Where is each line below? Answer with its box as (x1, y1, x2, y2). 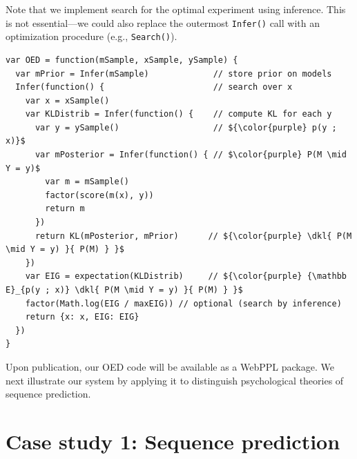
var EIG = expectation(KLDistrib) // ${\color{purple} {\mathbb (25, 271, 347, 282)
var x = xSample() (25, 95, 110, 106)
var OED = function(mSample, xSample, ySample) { (6, 55, 238, 65)
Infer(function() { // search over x (15, 82, 293, 92)
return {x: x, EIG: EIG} (25, 312, 139, 322)
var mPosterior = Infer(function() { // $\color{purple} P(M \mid (35, 150, 347, 160)
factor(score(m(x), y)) (45, 190, 154, 200)
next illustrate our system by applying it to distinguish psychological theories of (6, 373, 344, 387)
